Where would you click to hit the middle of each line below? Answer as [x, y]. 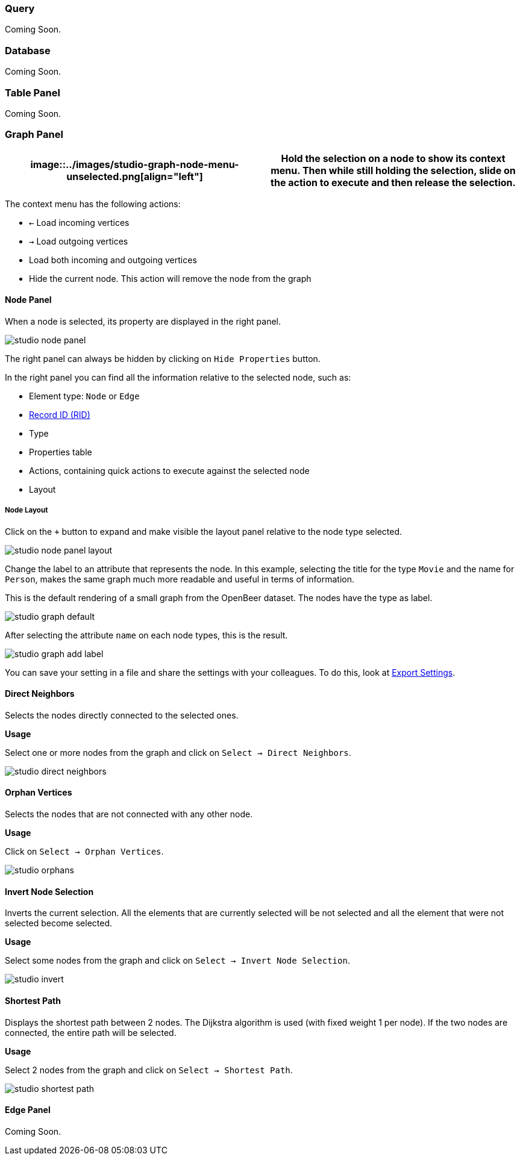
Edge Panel [28, 1110]
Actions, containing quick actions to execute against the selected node [169, 470]
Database [28, 50]
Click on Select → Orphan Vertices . [84, 852]
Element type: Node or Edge [84, 396]
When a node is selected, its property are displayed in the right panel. [143, 321]
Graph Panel [34, 135]
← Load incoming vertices [79, 222]
